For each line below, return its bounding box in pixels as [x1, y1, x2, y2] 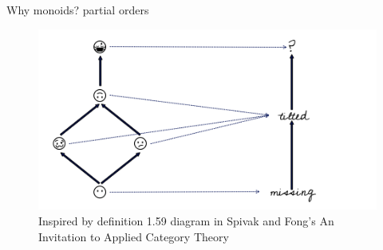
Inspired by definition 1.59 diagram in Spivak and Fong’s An [38, 213, 334, 229]
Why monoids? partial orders [6, 2, 149, 18]
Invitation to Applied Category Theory [38, 228, 229, 244]
